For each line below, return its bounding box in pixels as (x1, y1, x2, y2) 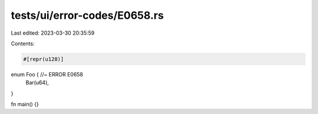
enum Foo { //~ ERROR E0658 (11, 71, 84, 78)
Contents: (11, 40, 35, 47)
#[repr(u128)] (23, 56, 64, 62)
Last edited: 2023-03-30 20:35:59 (11, 29, 95, 36)
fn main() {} (11, 100, 39, 108)
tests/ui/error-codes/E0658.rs (11, 9, 164, 22)
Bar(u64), (25, 79, 49, 86)
